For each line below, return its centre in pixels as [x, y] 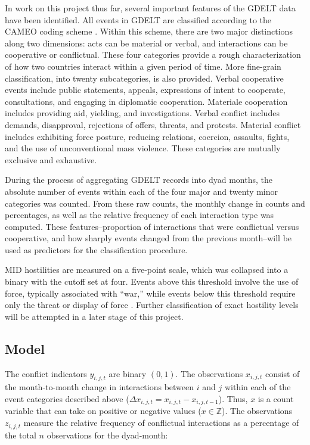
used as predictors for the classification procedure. [96, 249]
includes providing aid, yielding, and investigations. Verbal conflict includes [142, 113]
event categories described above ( [67, 399]
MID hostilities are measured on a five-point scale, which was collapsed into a [147, 270]
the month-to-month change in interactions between [100, 387]
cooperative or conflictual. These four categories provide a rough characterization [153, 55]
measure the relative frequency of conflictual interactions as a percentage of [161, 423]
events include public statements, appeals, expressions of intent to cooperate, [145, 90]
